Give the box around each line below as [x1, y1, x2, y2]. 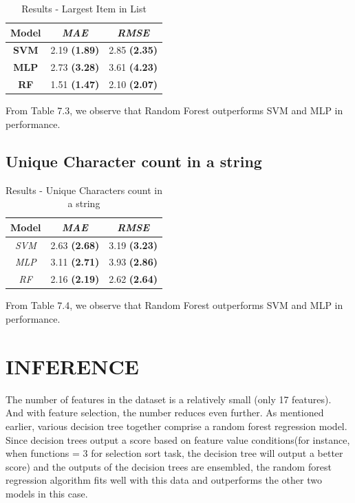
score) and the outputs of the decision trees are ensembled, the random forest [6, 459, 332, 473]
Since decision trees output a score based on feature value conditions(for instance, [6, 432, 350, 447]
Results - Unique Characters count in [6, 182, 162, 197]
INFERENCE [6, 352, 139, 380]
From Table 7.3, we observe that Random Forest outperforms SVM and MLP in [6, 103, 343, 118]
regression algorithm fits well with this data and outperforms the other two [6, 473, 322, 487]
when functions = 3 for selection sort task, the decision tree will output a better [6, 446, 343, 460]
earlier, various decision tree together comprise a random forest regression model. [6, 418, 347, 433]
